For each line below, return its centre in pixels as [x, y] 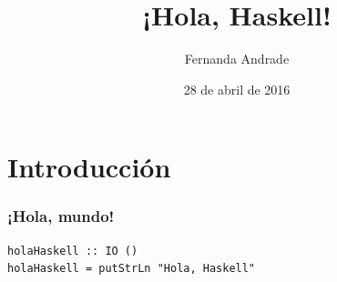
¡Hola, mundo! [61, 216]
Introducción [89, 167]
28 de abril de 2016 [237, 89]
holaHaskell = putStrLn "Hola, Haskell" [132, 269]
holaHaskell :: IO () [73, 251]
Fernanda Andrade [237, 59]
